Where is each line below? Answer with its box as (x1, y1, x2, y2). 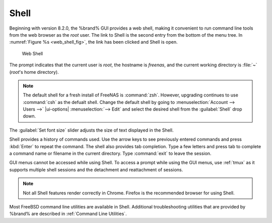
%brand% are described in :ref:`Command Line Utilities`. (9, 211, 127, 217)
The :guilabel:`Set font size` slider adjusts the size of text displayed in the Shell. (9, 127, 174, 133)
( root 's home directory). (9, 69, 59, 75)
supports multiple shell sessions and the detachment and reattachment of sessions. (9, 166, 183, 173)
